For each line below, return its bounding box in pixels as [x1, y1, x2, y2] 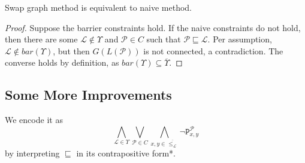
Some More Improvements [5, 85, 172, 104]
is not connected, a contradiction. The [143, 44, 283, 57]
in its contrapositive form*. [76, 146, 176, 159]
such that [146, 33, 181, 45]
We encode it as [5, 113, 63, 126]
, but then [53, 44, 90, 57]
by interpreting [5, 146, 60, 159]
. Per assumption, [207, 33, 272, 45]
